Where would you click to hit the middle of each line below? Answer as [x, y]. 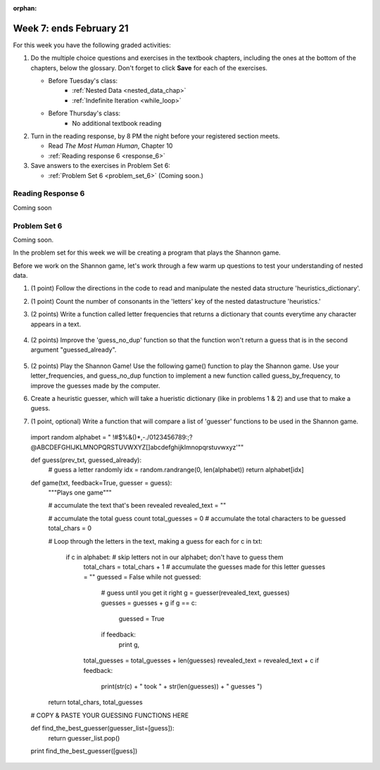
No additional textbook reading [117, 123]
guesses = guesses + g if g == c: [149, 603]
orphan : [25, 8]
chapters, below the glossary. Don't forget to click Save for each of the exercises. [149, 68]
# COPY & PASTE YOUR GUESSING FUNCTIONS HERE [110, 715]
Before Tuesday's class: [83, 81]
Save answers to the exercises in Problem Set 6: [100, 166]
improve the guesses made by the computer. [95, 385]
